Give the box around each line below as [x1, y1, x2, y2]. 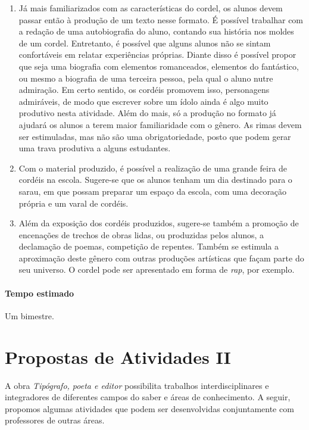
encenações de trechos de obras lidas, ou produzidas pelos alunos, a [18, 228, 264, 241]
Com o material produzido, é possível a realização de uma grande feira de [18, 161, 288, 174]
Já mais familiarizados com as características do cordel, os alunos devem [18, 2, 283, 14]
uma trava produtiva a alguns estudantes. [18, 142, 171, 154]
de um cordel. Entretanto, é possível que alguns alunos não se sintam [18, 36, 271, 49]
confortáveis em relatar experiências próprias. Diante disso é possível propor [18, 48, 296, 61]
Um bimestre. [5, 309, 54, 322]
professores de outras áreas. [5, 414, 105, 426]
